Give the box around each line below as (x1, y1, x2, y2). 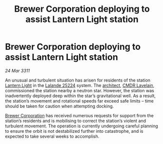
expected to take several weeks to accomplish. (5, 133, 100, 139)
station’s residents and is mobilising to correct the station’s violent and (5, 118, 146, 123)
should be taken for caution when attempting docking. (5, 103, 114, 109)
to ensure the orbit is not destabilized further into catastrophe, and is (5, 128, 143, 134)
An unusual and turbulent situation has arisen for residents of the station (5, 77, 150, 83)
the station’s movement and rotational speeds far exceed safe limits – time (5, 98, 154, 103)
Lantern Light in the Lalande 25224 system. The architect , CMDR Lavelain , (5, 82, 155, 88)
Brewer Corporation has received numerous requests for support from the (5, 112, 154, 118)
